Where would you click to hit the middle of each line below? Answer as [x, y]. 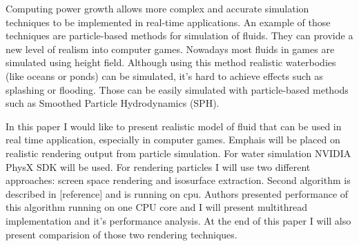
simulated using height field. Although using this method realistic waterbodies [171, 62]
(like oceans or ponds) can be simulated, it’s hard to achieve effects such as [164, 75]
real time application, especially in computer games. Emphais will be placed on [173, 140]
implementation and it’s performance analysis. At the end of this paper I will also [178, 220]
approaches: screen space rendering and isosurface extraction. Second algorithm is [178, 180]
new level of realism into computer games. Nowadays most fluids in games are [170, 49]
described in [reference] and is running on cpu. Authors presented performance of [177, 193]
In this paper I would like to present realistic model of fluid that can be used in [174, 126]
